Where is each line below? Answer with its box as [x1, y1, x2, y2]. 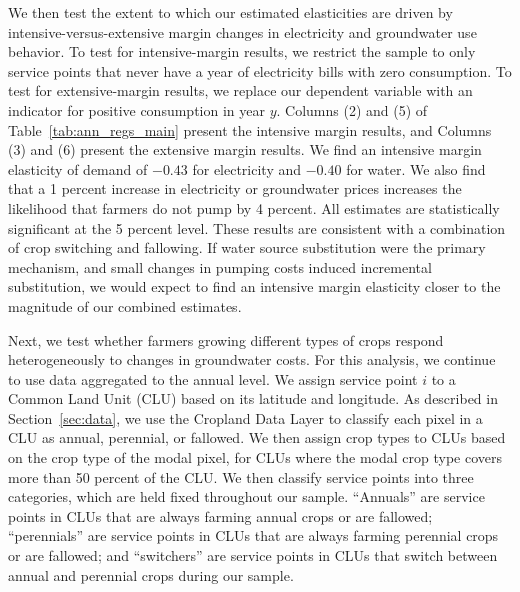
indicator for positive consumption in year [8, 99, 265, 120]
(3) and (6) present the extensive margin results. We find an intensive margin [8, 139, 482, 160]
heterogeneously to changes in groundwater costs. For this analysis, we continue [8, 349, 496, 370]
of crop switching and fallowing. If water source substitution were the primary [8, 237, 486, 258]
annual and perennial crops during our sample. [8, 564, 294, 585]
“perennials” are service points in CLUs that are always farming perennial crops [8, 525, 499, 546]
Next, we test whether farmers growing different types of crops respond [8, 329, 444, 350]
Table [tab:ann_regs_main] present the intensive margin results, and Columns [8, 119, 492, 140]
